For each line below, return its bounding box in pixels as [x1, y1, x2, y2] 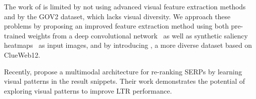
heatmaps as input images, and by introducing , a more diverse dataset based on [4, 40, 252, 50]
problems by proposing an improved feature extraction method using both [4, 21, 229, 31]
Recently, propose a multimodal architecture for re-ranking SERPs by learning [4, 66, 242, 76]
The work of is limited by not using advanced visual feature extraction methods [4, 1, 246, 11]
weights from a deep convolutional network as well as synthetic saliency [28, 30, 248, 40]
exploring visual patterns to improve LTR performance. [4, 85, 172, 96]
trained [4, 30, 26, 40]
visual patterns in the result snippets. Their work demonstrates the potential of [4, 76, 245, 86]
